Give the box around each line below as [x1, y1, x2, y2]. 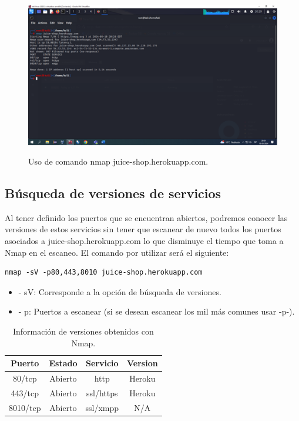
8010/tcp [9, 401, 41, 413]
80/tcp [13, 372, 37, 385]
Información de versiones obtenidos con [12, 325, 154, 338]
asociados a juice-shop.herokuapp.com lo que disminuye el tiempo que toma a [5, 235, 284, 247]
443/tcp [11, 386, 39, 399]
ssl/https [86, 386, 118, 399]
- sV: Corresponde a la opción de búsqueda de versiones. [18, 285, 221, 298]
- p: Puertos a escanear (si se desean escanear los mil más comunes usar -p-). [18, 305, 295, 318]
